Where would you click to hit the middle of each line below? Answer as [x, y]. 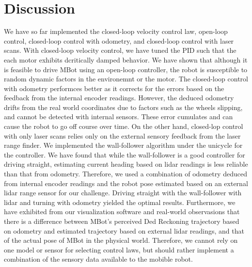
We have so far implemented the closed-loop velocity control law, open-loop [116, 31]
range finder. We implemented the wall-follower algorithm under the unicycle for [123, 145]
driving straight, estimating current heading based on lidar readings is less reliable [126, 164]
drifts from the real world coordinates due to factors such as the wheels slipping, [123, 107]
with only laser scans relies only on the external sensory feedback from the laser [122, 135]
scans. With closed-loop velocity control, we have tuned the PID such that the [120, 50]
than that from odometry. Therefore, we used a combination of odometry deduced [126, 174]
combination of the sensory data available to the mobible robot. [98, 259]
